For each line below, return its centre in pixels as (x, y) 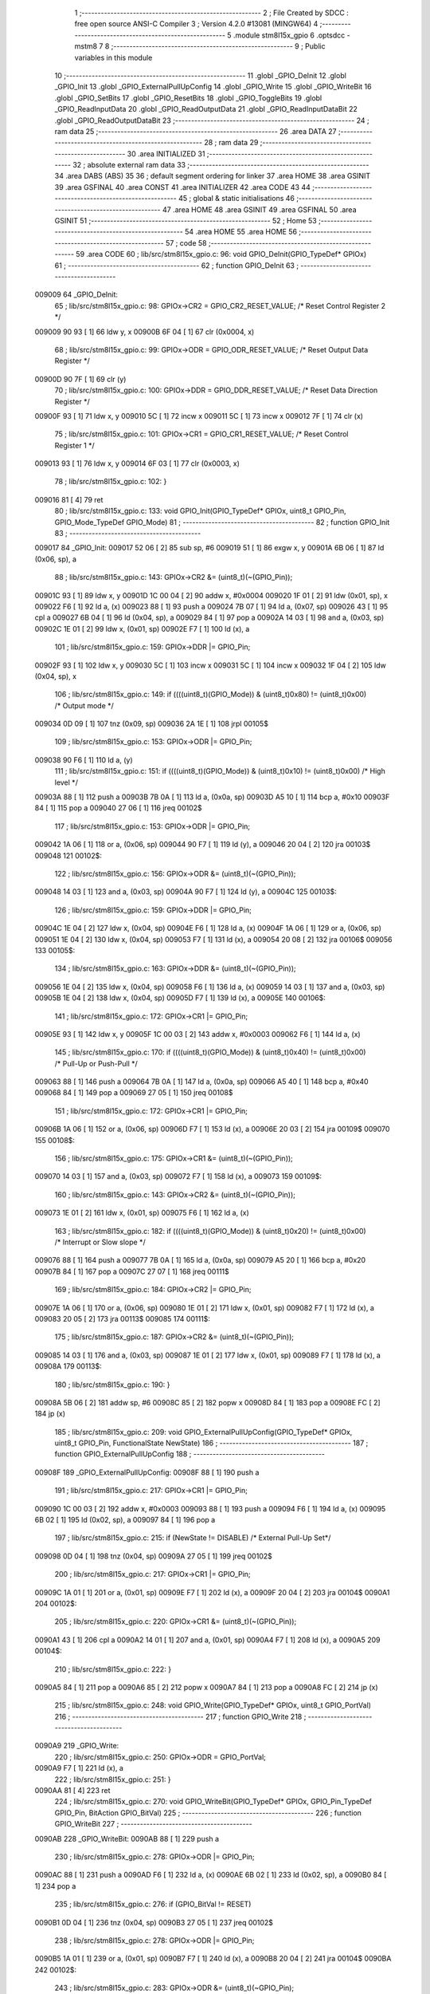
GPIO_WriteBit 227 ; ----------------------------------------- (153, 1824)
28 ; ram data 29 (231, 143)
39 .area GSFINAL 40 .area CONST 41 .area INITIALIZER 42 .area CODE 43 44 (182, 187)
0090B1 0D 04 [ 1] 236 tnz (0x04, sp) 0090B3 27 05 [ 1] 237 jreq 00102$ (154, 1922)
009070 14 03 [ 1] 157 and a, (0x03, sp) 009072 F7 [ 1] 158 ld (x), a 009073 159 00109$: (178, 1176)
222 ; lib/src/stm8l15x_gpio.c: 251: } (113, 1779)
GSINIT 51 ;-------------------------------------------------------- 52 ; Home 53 (186, 221)
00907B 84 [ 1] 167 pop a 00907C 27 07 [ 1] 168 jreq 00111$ (132, 1271)
